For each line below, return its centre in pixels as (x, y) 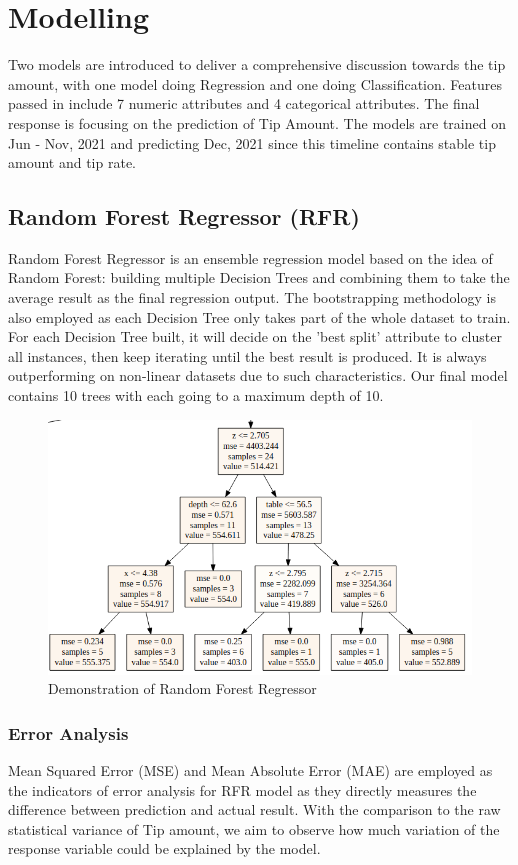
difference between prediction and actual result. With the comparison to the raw (254, 809)
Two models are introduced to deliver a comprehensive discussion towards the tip (257, 64)
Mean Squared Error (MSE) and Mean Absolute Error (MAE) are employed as (250, 770)
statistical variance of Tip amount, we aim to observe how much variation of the (254, 828)
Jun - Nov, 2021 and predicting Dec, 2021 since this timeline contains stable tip (252, 142)
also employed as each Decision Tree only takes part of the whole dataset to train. (259, 316)
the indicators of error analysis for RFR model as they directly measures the (242, 789)
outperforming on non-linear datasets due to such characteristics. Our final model (258, 375)
